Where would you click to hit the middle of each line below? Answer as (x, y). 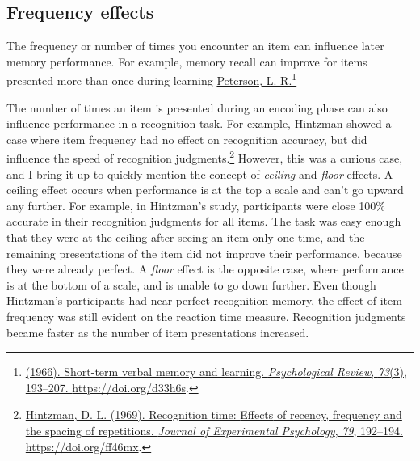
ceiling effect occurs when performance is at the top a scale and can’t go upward (205, 190)
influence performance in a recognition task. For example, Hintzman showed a (199, 123)
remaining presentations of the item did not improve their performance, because (204, 253)
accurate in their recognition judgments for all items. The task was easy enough (204, 221)
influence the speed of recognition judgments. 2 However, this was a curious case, (205, 157)
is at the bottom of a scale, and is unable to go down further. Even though (191, 284)
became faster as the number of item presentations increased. (158, 332)
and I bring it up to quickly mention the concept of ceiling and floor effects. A (200, 173)
